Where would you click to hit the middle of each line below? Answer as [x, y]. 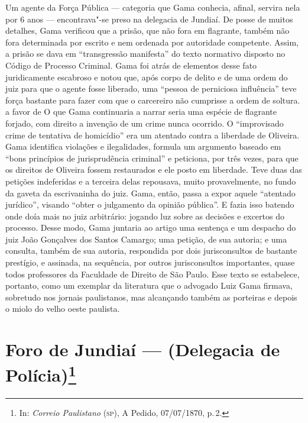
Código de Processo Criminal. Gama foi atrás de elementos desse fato [131, 65]
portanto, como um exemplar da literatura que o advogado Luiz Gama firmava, [149, 285]
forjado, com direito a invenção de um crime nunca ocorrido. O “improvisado [145, 123]
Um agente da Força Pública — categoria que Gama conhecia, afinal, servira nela [153, 7]
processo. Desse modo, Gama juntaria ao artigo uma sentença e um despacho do [151, 227]
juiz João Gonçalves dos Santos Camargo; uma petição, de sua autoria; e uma [146, 239]
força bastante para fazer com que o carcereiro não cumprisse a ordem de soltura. [153, 100]
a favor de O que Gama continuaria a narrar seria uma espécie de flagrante [141, 112]
